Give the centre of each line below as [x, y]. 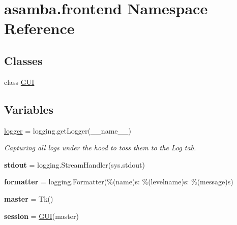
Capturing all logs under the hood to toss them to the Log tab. [100, 148]
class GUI [19, 82]
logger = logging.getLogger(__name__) [68, 130]
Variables [29, 109]
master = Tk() [29, 198]
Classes [23, 60]
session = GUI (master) [41, 216]
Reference [39, 28]
